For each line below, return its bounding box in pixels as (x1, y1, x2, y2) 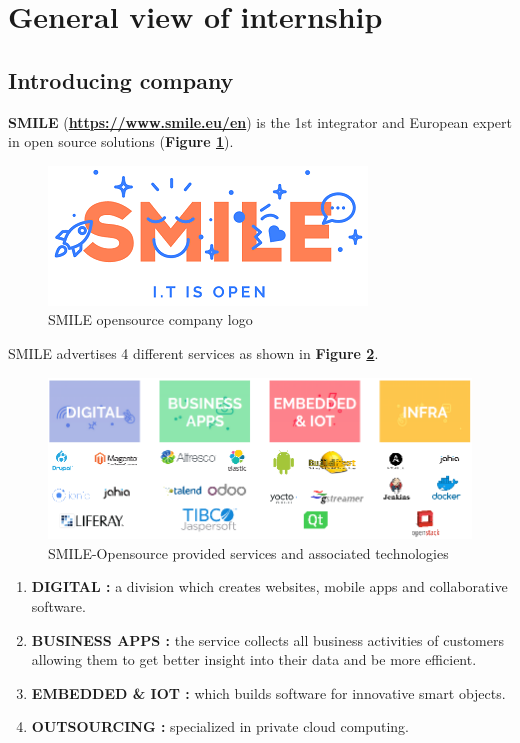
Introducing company (8, 64, 234, 95)
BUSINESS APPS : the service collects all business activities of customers (31, 629, 504, 650)
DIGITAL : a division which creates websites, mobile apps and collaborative (31, 576, 508, 597)
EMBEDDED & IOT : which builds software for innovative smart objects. (31, 682, 506, 703)
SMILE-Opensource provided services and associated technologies (48, 542, 449, 563)
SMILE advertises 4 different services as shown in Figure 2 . (8, 342, 379, 363)
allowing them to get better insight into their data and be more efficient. (31, 649, 477, 670)
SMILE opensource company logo (48, 309, 253, 330)
